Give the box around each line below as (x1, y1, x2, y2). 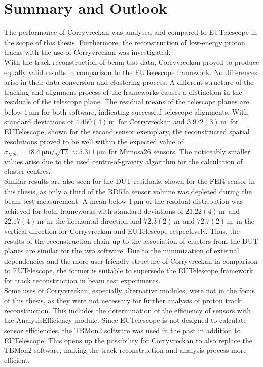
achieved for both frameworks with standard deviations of (4, 205, 183, 216)
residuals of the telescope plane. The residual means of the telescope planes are (4, 96, 249, 107)
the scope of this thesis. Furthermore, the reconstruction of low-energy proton (4, 36, 245, 47)
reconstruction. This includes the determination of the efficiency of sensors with (4, 305, 251, 315)
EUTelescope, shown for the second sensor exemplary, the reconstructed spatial (4, 126, 250, 137)
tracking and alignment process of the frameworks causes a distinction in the (4, 86, 242, 97)
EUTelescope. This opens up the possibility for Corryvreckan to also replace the (4, 335, 253, 345)
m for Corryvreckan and (108, 116, 185, 127)
